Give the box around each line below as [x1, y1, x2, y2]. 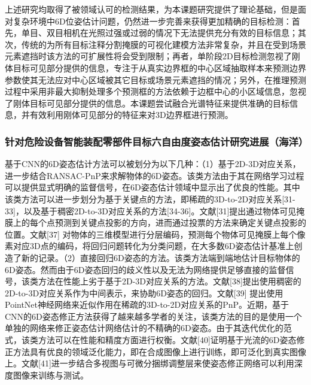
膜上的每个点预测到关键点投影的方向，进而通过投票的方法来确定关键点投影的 [5, 216, 306, 229]
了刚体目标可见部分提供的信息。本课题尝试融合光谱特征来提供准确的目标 [5, 96, 289, 109]
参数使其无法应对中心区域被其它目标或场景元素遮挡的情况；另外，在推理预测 [5, 73, 306, 86]
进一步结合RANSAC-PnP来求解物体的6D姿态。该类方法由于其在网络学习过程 [5, 169, 304, 181]
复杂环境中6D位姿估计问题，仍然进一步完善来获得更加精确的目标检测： [13, 14, 292, 27]
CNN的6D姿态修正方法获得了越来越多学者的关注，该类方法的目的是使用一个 [5, 310, 302, 322]
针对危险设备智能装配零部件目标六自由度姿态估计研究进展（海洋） [5, 134, 309, 148]
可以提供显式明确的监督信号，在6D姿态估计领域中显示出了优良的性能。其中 [5, 181, 300, 193]
